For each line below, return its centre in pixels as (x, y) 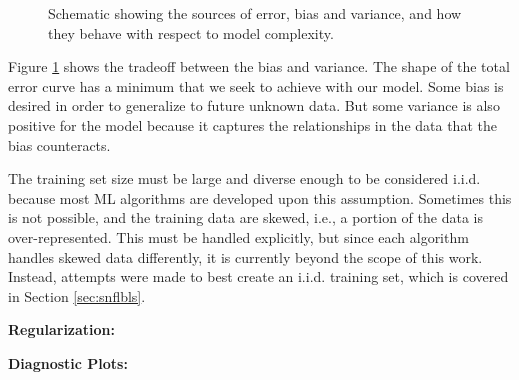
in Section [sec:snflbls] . (77, 295)
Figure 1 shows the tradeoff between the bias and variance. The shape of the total (259, 66)
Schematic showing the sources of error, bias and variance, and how (255, 13)
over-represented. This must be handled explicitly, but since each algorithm (238, 236)
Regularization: (62, 329)
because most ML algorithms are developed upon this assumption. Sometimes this (260, 197)
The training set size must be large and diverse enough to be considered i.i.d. (244, 178)
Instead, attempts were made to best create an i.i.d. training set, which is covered (258, 276)
